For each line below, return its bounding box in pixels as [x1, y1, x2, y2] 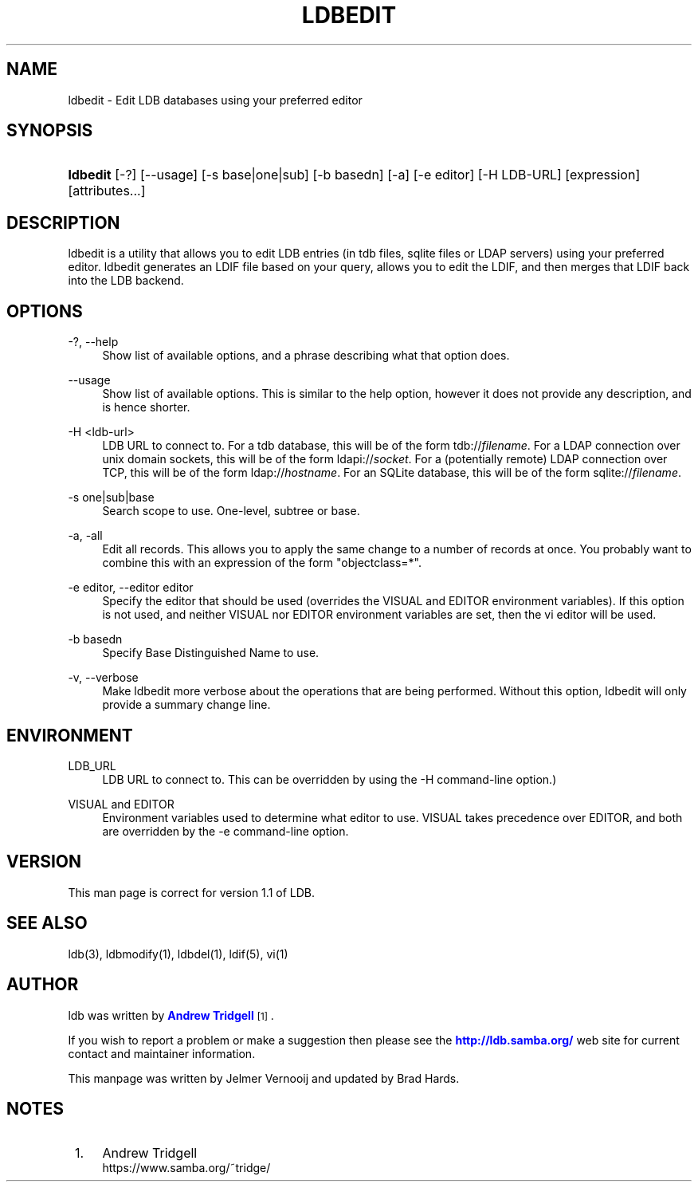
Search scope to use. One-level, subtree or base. [102, 504, 360, 518]
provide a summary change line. [102, 698, 271, 712]
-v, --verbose [68, 671, 139, 685]
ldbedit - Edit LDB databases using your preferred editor [68, 92, 363, 107]
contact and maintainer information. [68, 1046, 256, 1060]
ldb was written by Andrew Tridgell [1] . [68, 1008, 274, 1022]
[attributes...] [68, 183, 146, 199]
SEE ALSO [6, 913, 88, 934]
